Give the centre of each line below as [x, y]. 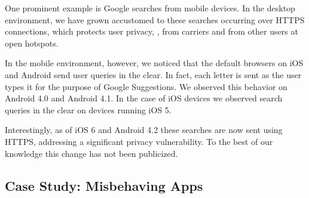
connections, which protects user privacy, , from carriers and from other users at [152, 31]
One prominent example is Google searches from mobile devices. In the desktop [150, 8]
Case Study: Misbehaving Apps [104, 185]
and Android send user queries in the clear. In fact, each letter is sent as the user [153, 74]
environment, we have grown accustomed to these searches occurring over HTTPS [155, 19]
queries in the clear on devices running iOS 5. [88, 109]
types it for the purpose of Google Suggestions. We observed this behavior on [146, 86]
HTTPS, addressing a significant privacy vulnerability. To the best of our [139, 141]
